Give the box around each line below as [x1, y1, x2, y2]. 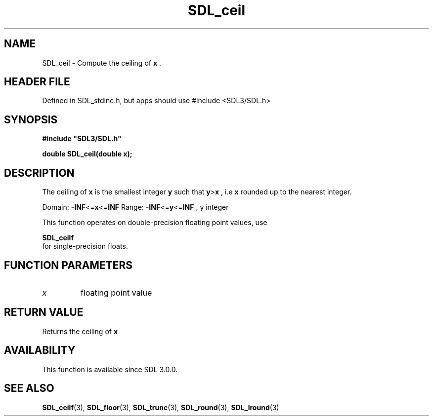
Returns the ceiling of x [42, 327, 118, 336]
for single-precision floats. [42, 242, 128, 251]
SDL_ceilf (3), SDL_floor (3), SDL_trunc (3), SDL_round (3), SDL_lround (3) [42, 403, 279, 412]
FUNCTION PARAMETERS [4, 259, 132, 271]
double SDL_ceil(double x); [42, 150, 132, 158]
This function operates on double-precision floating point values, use [42, 218, 267, 227]
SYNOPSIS [4, 113, 58, 126]
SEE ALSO [4, 382, 54, 395]
